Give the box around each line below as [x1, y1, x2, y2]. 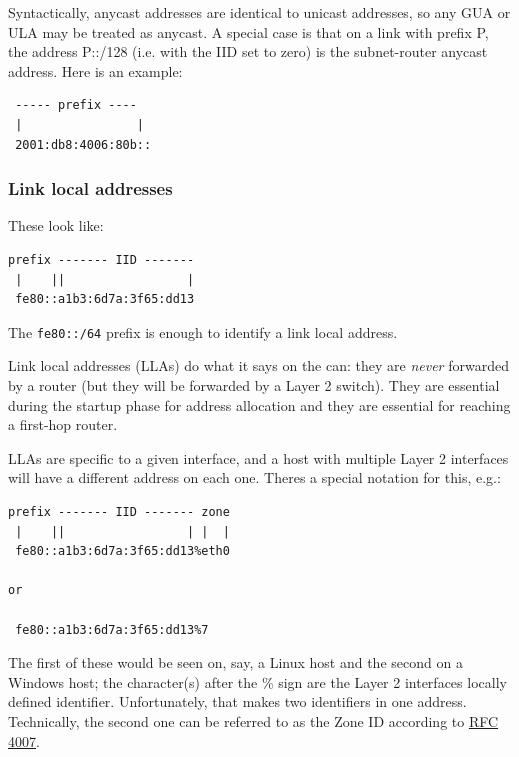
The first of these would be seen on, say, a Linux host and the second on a [8, 652, 463, 673]
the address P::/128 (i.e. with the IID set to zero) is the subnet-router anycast [8, 41, 488, 62]
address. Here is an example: [8, 60, 183, 81]
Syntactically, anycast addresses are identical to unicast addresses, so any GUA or [8, 2, 511, 22]
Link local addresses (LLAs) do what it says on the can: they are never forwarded [8, 355, 509, 376]
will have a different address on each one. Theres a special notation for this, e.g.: [8, 467, 501, 488]
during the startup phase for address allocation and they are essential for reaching [8, 394, 511, 415]
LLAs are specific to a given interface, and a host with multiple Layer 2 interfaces [8, 447, 509, 468]
